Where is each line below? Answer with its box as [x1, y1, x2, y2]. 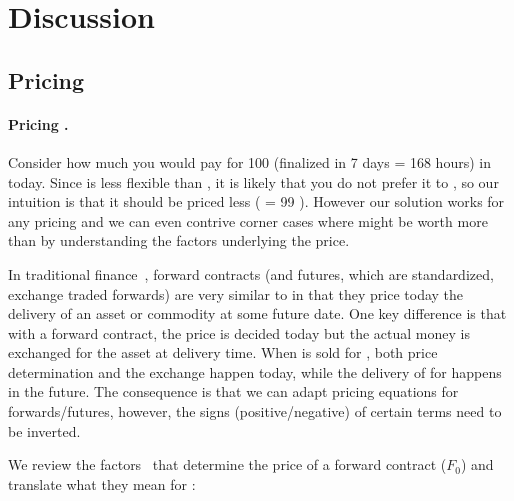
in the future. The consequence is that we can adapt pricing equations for [8, 381, 459, 402]
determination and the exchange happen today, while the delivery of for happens [8, 361, 502, 382]
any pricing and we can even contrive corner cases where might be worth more [8, 210, 488, 231]
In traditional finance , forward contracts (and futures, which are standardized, [8, 263, 494, 284]
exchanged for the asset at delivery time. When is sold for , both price [8, 342, 438, 363]
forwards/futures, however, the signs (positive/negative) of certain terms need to [8, 401, 502, 422]
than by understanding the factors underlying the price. [8, 230, 350, 251]
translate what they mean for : [8, 473, 196, 494]
